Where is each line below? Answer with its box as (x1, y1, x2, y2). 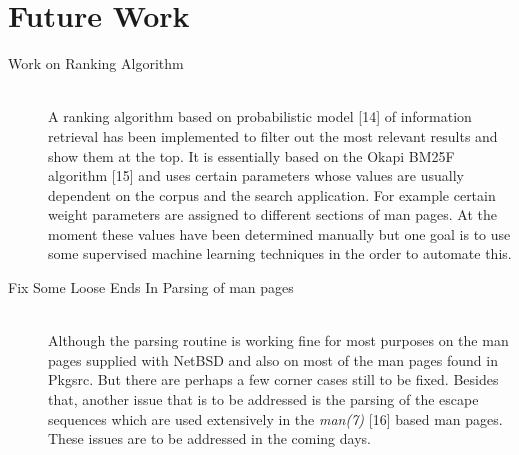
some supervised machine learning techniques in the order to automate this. (48, 243, 512, 264)
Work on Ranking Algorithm (8, 53, 184, 74)
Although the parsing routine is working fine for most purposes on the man (48, 330, 509, 351)
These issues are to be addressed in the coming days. (48, 428, 371, 449)
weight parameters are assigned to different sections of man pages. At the (48, 204, 497, 225)
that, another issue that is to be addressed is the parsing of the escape (48, 389, 479, 410)
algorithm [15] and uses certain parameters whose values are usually (48, 165, 464, 186)
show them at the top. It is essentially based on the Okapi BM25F (48, 145, 455, 166)
